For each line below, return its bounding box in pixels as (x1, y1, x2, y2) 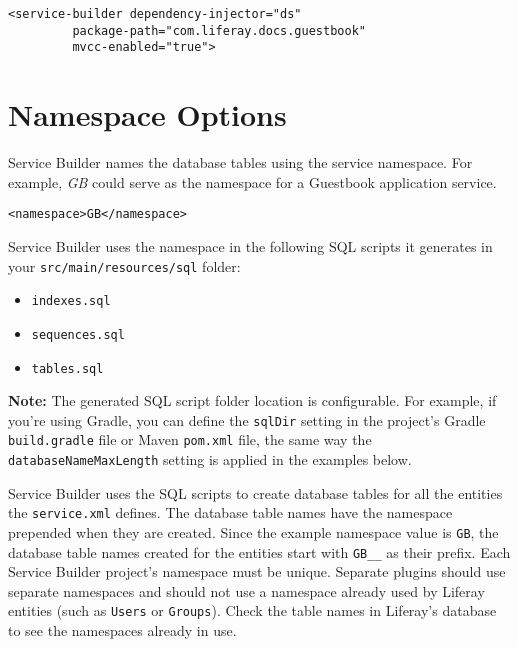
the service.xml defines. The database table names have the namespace (8, 502, 453, 523)
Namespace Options (8, 94, 287, 135)
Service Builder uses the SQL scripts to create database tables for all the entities (8, 482, 503, 503)
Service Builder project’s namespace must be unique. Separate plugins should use (8, 561, 506, 582)
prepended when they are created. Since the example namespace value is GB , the (8, 521, 499, 542)
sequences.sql (31, 327, 125, 342)
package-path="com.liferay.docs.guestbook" (72, 23, 366, 38)
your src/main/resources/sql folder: (8, 255, 241, 276)
